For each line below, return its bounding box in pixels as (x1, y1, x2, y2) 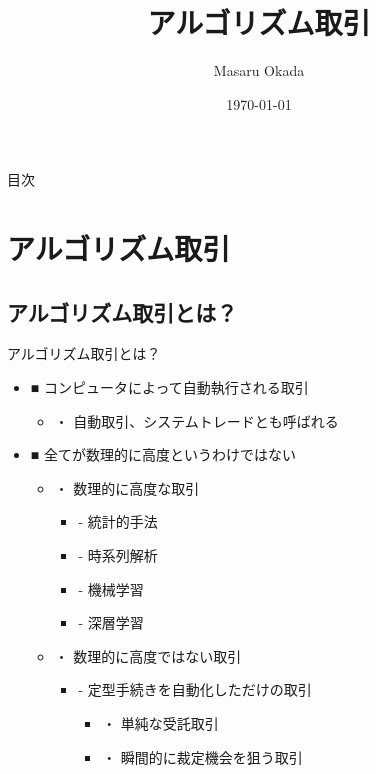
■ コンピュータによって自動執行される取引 (30, 377, 309, 398)
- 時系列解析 (78, 545, 158, 566)
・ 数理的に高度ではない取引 (54, 645, 242, 666)
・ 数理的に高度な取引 (54, 477, 200, 498)
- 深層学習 (78, 612, 144, 633)
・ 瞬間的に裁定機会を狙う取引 (102, 746, 303, 767)
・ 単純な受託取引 (102, 713, 219, 734)
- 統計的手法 (78, 511, 158, 532)
